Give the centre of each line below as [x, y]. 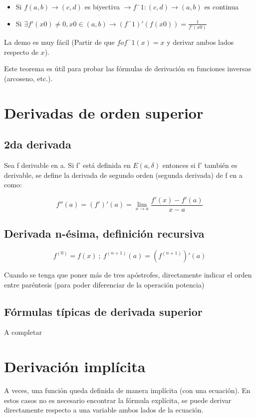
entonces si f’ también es [200, 165]
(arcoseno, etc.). [28, 78]
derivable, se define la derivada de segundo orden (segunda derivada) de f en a [123, 175]
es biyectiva [102, 6]
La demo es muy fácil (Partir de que [59, 42]
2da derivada [38, 144]
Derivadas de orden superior [104, 112]
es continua [222, 6]
